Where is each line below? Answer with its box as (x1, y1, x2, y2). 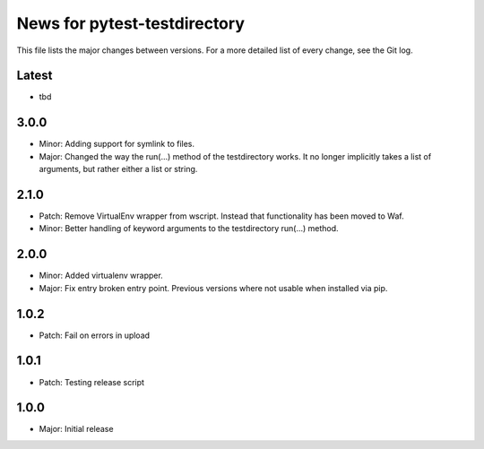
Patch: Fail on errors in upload (39, 330, 151, 341)
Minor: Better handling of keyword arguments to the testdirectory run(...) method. (39, 223, 340, 234)
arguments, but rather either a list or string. (39, 164, 198, 175)
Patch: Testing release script (39, 376, 145, 387)
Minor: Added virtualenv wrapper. (39, 270, 163, 281)
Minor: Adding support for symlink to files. (39, 139, 195, 150)
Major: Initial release (39, 424, 114, 435)
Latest (16, 68, 53, 83)
